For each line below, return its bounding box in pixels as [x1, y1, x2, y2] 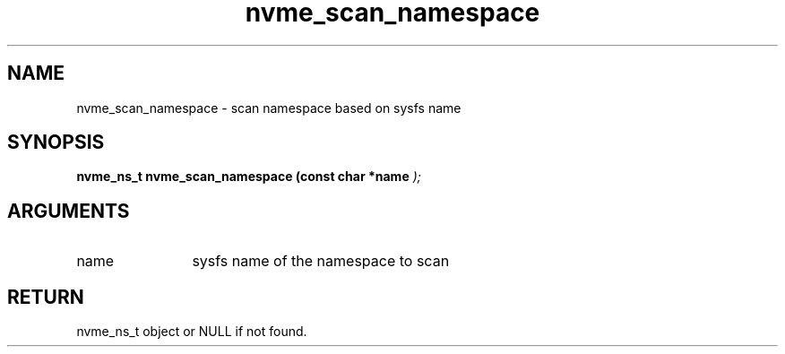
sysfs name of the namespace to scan [192, 252, 450, 271]
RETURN [7, 285, 84, 308]
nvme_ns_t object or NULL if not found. [76, 324, 307, 340]
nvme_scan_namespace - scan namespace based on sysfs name [76, 99, 462, 116]
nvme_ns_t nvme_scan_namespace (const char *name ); [76, 168, 421, 185]
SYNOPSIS [7, 131, 105, 154]
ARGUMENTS [7, 199, 130, 222]
